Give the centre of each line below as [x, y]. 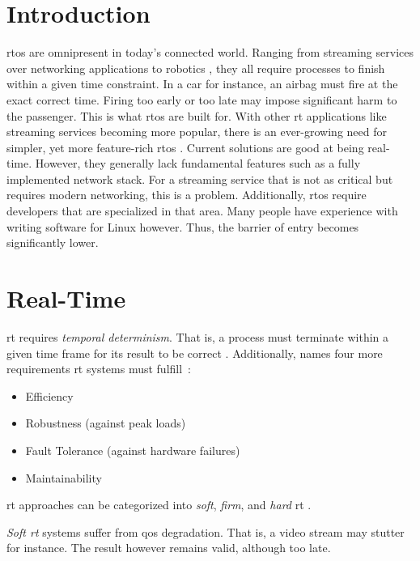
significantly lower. [53, 242]
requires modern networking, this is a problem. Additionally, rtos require [187, 195]
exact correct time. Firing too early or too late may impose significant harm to [202, 99]
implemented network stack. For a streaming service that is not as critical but [200, 178]
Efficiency [49, 395]
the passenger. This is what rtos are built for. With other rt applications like [197, 115]
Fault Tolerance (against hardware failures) [133, 450]
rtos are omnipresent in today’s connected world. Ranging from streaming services [210, 52]
